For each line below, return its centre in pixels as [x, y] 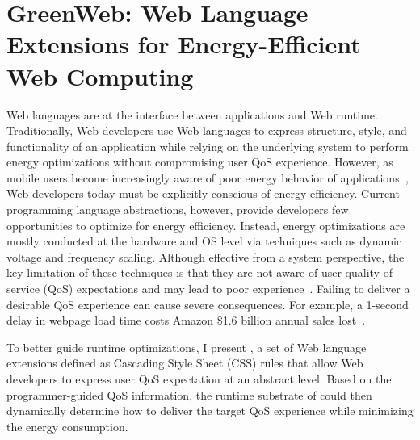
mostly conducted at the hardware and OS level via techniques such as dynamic [204, 241]
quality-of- [371, 272]
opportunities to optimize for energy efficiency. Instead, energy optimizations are [206, 225]
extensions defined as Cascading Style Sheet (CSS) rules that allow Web [185, 363]
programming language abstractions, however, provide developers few [178, 210]
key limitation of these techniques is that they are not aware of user [174, 272]
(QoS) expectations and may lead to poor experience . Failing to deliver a [227, 289]
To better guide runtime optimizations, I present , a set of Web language [187, 347]
